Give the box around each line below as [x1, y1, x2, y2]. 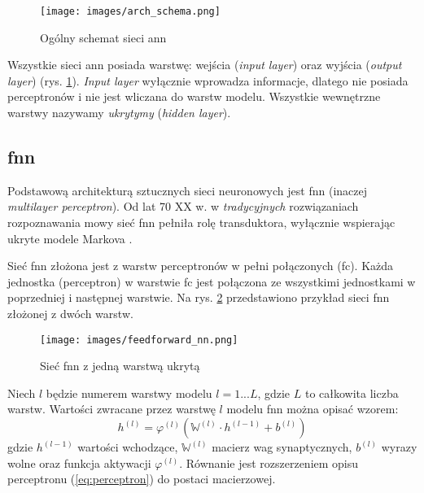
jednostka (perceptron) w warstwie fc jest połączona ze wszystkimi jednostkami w [7, 273, 416, 290]
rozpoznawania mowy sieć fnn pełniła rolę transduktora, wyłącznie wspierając [7, 214, 396, 231]
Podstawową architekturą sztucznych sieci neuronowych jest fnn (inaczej [7, 181, 367, 199]
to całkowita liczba [304, 384, 399, 401]
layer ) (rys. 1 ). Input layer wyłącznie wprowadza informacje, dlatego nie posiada [7, 72, 409, 89]
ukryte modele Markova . [7, 229, 133, 246]
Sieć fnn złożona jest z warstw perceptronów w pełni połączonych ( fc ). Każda [7, 257, 394, 274]
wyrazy [381, 438, 417, 456]
